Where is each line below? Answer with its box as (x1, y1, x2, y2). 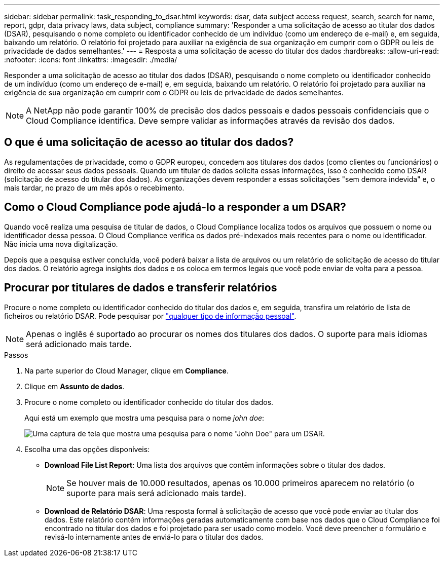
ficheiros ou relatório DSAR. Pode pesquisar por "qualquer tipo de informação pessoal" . (4, 311, 297, 320)
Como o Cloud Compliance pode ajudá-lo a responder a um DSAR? (4, 201, 346, 214)
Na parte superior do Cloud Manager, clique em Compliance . (24, 366, 229, 375)
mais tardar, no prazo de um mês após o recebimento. (4, 183, 184, 192)
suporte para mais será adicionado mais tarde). (66, 488, 246, 498)
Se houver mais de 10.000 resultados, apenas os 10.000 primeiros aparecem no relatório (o (66, 477, 415, 488)
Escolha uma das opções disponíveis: (24, 444, 150, 454)
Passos (4, 350, 28, 359)
